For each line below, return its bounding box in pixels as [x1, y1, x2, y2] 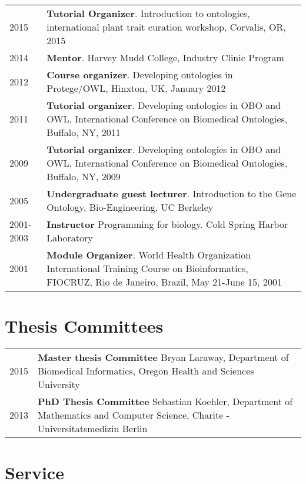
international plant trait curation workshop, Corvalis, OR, [46, 20, 286, 34]
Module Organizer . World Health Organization [46, 248, 251, 261]
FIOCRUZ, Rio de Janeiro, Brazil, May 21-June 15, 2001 [46, 275, 282, 289]
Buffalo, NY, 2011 [46, 125, 121, 139]
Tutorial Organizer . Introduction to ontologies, [46, 6, 250, 20]
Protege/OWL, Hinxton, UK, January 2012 [46, 81, 226, 95]
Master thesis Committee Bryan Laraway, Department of [38, 350, 289, 364]
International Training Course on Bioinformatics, [46, 261, 248, 275]
